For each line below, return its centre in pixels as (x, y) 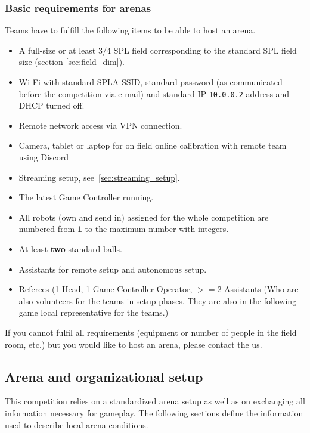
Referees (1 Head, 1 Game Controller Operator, (106, 289)
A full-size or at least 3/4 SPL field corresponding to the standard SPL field (158, 50)
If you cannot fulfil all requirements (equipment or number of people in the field (151, 332)
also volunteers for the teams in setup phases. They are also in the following (158, 300)
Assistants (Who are (261, 289)
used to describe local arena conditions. (77, 424)
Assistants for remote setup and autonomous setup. (113, 269)
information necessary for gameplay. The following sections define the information (154, 412)
